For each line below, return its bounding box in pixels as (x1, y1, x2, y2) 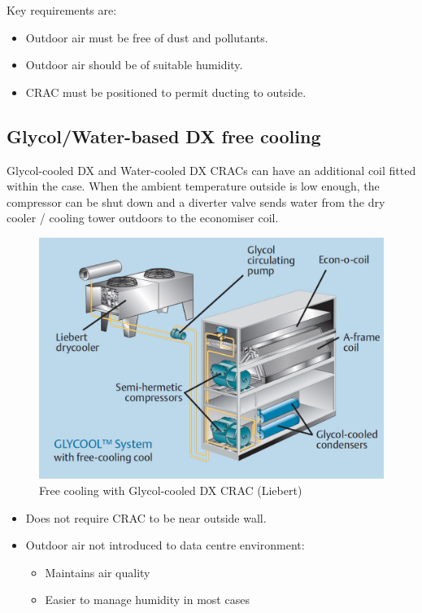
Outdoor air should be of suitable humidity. (25, 56, 243, 73)
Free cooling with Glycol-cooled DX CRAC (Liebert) (39, 482, 302, 499)
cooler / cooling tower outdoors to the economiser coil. (7, 209, 279, 226)
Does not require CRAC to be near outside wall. (25, 509, 267, 526)
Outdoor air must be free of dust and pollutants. (25, 28, 268, 46)
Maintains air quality (45, 563, 150, 580)
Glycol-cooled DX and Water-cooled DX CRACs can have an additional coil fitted (7, 161, 416, 178)
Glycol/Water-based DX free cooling (7, 123, 321, 148)
